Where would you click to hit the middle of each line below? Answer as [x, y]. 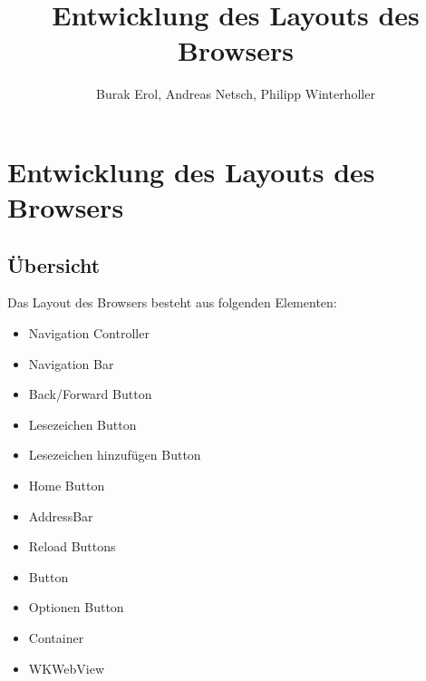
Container [56, 638]
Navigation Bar [71, 363]
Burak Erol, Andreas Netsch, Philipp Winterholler [236, 94]
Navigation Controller [89, 333]
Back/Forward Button [90, 394]
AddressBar [61, 516]
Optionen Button [76, 607]
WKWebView [67, 668]
